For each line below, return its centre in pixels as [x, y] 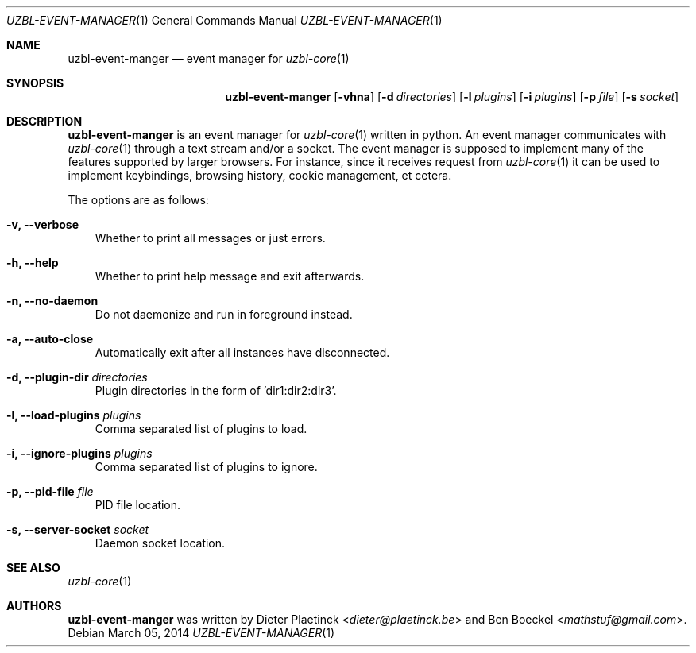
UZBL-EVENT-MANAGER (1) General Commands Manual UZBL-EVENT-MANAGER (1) [224, 20]
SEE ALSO [33, 568]
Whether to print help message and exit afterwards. [230, 276]
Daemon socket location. [160, 543]
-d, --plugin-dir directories [77, 377]
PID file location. [138, 505]
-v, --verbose [43, 224]
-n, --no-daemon [52, 301]
